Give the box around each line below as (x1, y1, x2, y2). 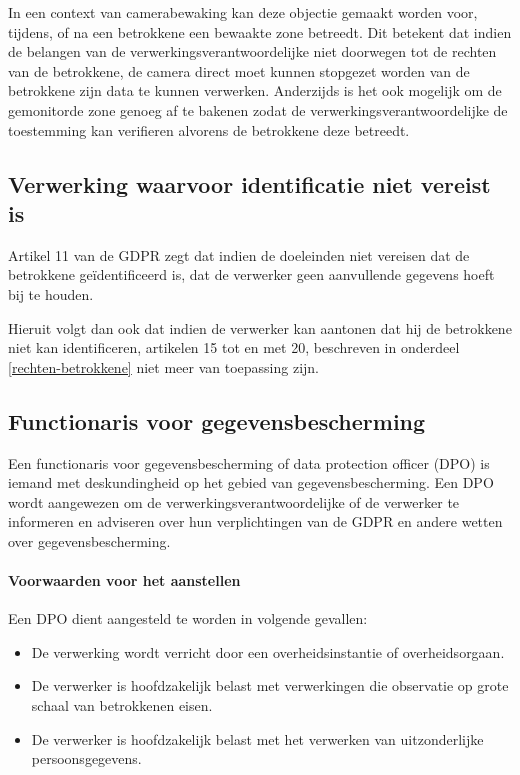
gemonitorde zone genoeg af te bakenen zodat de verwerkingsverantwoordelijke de (8, 99, 508, 120)
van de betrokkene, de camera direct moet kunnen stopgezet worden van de (8, 60, 470, 81)
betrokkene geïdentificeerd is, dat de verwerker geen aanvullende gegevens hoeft (8, 264, 495, 285)
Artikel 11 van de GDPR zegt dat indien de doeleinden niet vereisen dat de (8, 244, 470, 265)
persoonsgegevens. (31, 748, 142, 769)
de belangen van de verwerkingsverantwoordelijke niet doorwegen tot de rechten (8, 41, 497, 62)
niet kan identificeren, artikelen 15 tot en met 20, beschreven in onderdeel (8, 337, 460, 358)
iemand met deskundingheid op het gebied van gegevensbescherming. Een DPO (8, 472, 494, 493)
